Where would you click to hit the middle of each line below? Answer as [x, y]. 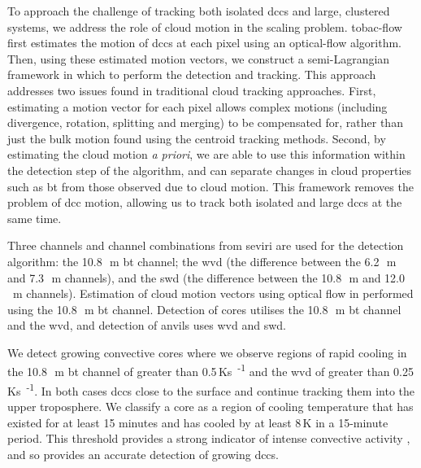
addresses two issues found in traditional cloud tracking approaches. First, [192, 90]
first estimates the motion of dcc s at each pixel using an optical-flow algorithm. [204, 43]
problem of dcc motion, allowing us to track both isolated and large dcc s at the [205, 202]
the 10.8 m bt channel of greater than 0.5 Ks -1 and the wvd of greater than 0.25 [211, 370]
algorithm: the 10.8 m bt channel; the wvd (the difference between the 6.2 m [202, 261]
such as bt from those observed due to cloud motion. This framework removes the [210, 186]
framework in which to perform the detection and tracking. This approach [192, 74]
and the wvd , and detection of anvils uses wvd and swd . [147, 325]
